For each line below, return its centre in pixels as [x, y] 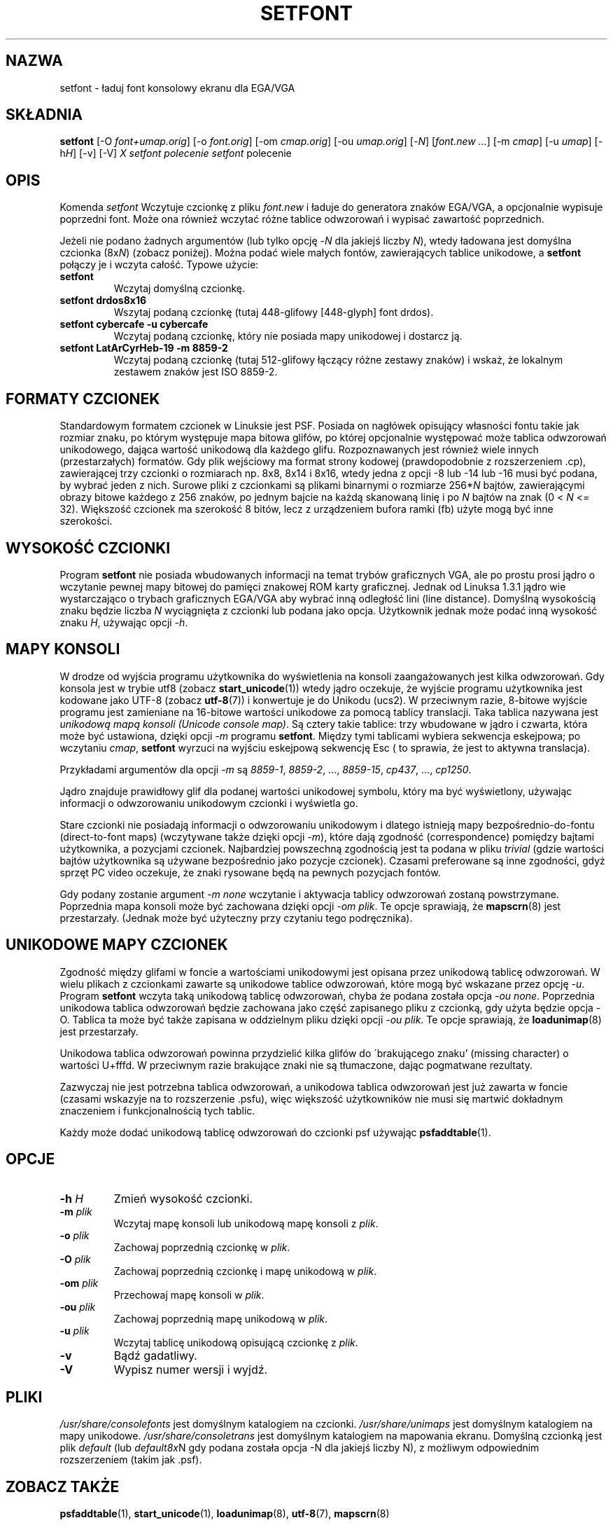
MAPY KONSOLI [63, 649]
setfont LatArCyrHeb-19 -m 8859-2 [144, 348]
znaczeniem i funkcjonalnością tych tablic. [157, 1110]
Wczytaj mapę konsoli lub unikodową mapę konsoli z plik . [246, 1223]
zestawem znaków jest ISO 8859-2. [196, 372]
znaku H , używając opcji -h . [124, 622]
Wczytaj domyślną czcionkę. [179, 289]
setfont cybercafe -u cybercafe [134, 324]
